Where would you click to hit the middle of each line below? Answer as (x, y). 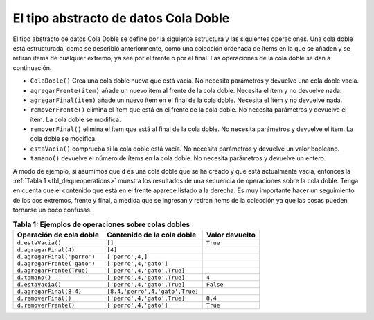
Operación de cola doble (58, 235)
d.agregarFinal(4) (46, 250)
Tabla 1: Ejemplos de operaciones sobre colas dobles (101, 224)
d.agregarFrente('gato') (56, 263)
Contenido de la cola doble (151, 235)
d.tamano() (34, 277)
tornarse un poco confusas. (52, 210)
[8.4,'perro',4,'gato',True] (152, 291)
